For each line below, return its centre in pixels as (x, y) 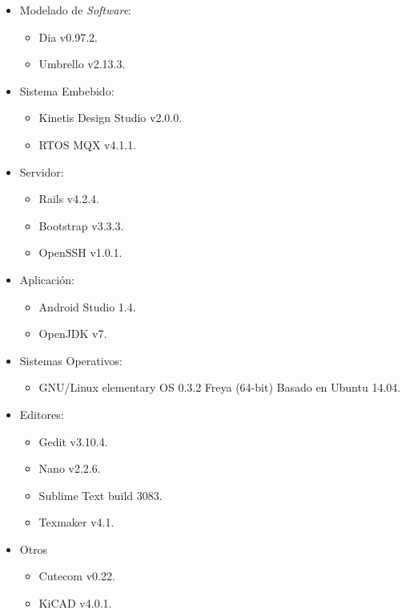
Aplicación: (47, 279)
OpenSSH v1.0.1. (80, 252)
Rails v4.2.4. (69, 199)
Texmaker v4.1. (76, 522)
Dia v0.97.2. (68, 37)
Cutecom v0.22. (77, 576)
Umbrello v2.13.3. (82, 64)
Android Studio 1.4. (87, 306)
